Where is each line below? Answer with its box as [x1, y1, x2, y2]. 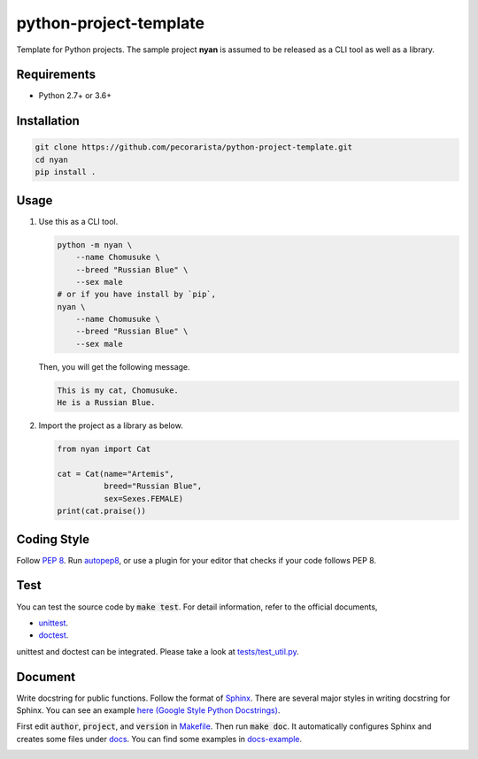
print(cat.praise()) [57, 506, 146, 517]
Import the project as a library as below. [38, 420, 183, 431]
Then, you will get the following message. [38, 361, 190, 372]
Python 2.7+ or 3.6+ [38, 90, 112, 101]
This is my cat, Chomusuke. [57, 385, 179, 395]
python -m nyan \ [57, 240, 133, 249]
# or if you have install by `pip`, [57, 289, 217, 300]
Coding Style [16, 532, 90, 547]
